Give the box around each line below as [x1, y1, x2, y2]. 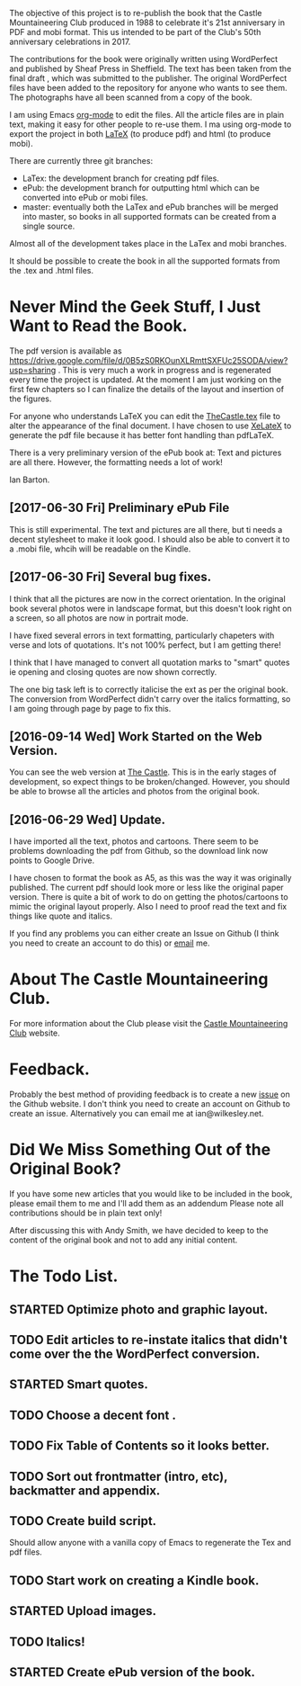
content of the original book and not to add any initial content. [9, 1234, 238, 1245]
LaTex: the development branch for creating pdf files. [22, 173, 220, 184]
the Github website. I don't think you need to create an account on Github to [9, 1099, 290, 1109]
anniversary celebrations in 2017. [9, 36, 131, 47]
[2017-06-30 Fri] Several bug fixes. [9, 569, 212, 585]
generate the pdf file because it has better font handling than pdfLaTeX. [9, 429, 275, 440]
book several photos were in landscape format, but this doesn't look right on [9, 603, 292, 614]
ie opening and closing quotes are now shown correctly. [9, 666, 217, 677]
